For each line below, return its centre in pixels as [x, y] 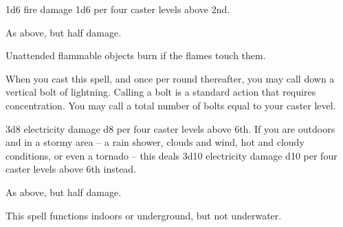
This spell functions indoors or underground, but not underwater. [144, 215]
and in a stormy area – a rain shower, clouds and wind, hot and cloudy [155, 142]
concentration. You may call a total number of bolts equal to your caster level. [171, 105]
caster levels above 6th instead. [71, 169]
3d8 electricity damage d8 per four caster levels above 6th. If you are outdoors [170, 128]
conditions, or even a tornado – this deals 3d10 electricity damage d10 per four [171, 155]
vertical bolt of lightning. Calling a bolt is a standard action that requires [161, 92]
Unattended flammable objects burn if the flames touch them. [136, 55]
